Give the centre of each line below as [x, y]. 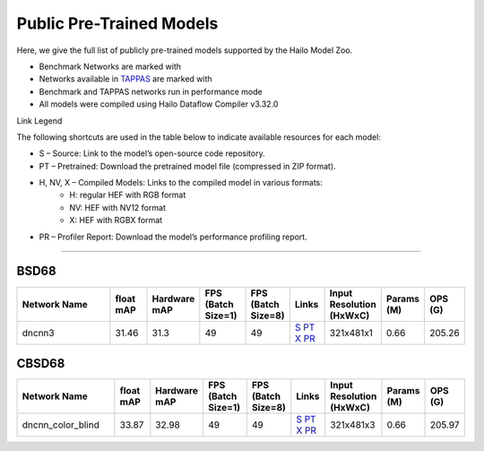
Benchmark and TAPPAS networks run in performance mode [151, 91]
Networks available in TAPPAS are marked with [125, 79]
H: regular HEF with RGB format [128, 195]
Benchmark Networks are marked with [110, 66]
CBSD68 [41, 363]
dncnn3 [38, 333]
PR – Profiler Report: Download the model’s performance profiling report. [173, 237]
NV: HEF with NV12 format [117, 207]
